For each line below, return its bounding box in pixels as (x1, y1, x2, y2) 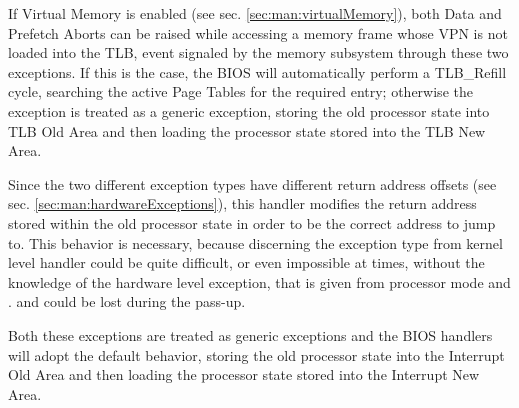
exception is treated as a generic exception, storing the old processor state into (8, 100, 490, 121)
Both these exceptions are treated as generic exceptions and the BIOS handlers (8, 324, 493, 345)
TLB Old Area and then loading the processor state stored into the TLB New (8, 120, 486, 141)
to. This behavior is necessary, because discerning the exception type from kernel (8, 232, 503, 253)
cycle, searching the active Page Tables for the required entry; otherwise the (8, 81, 473, 102)
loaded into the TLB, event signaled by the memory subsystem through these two (8, 42, 509, 63)
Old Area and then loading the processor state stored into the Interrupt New (8, 364, 480, 385)
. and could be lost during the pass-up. (8, 291, 246, 312)
